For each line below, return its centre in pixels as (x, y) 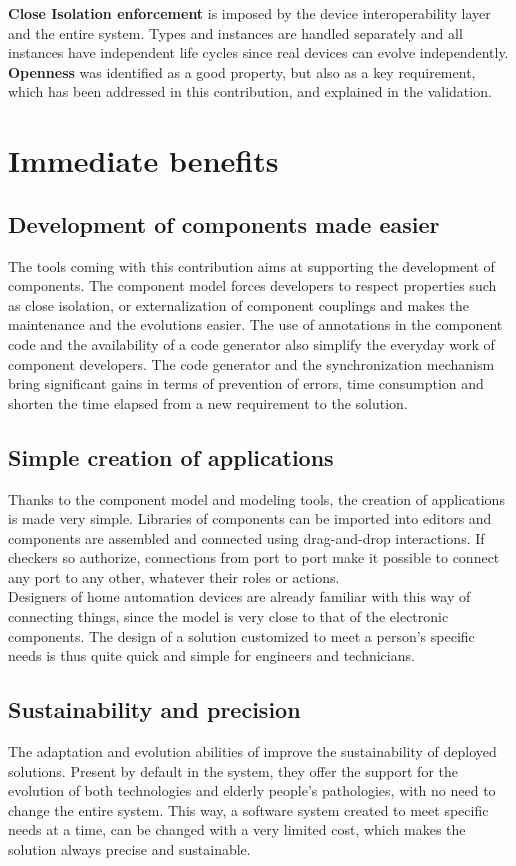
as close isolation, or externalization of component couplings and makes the (238, 304)
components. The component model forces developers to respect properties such (252, 285)
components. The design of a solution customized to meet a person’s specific (241, 635)
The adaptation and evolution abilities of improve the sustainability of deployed (252, 751)
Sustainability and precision (154, 709)
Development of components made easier (224, 223)
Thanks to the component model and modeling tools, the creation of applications (256, 498)
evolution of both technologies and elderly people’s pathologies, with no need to (252, 790)
